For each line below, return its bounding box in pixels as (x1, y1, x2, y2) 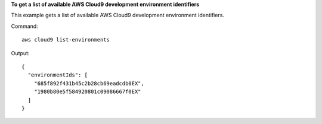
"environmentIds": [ (27, 72, 88, 78)
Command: (11, 23, 38, 30)
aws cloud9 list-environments (21, 36, 110, 43)
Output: (11, 49, 30, 56)
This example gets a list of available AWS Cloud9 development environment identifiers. (11, 12, 225, 19)
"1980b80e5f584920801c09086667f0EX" (33, 88, 141, 95)
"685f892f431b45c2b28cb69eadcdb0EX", (33, 80, 144, 87)
